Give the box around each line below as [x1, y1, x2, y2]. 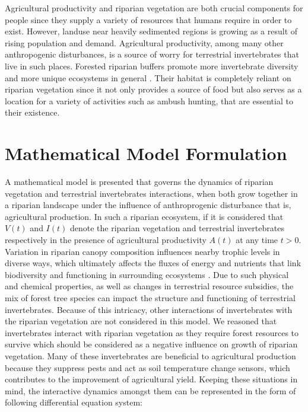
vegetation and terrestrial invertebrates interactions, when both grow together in [5, 187, 298, 199]
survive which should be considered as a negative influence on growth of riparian [5, 338, 298, 350]
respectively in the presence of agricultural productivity [5, 234, 207, 246]
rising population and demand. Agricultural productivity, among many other [5, 36, 284, 49]
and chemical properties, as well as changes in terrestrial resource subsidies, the [5, 280, 294, 292]
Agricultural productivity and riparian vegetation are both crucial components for [5, 2, 303, 14]
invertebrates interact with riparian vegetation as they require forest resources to [5, 326, 299, 338]
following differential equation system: [5, 396, 142, 408]
